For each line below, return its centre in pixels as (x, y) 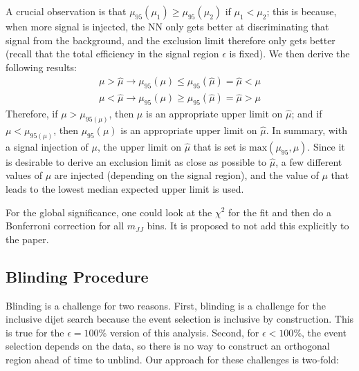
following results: (41, 67)
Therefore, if (32, 114)
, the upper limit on (139, 146)
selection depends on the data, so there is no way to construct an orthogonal (168, 346)
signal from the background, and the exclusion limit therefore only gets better (171, 40)
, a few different (309, 161)
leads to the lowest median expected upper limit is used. (125, 188)
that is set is (220, 146)
